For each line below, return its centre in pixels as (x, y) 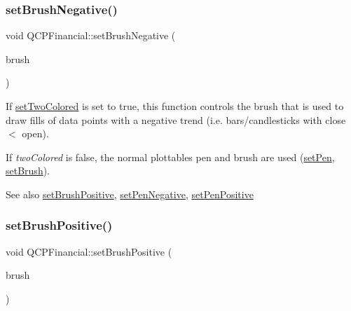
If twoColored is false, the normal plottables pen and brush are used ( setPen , (170, 157)
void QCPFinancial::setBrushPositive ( (89, 251)
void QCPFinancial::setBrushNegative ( (91, 35)
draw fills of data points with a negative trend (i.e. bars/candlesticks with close (176, 119)
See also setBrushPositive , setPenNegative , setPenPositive (130, 194)
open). (35, 133)
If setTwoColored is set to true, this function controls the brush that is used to (175, 106)
